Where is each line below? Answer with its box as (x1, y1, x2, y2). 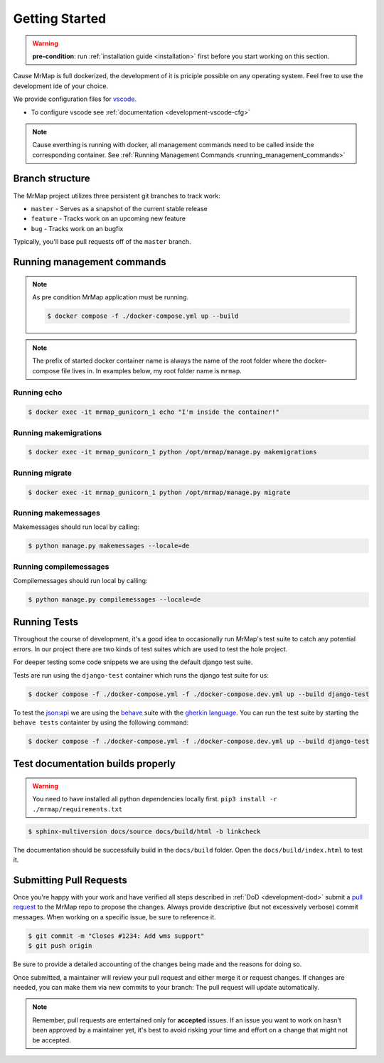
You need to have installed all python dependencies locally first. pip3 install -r (32, 795, 277, 803)
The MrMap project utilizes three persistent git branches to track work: (13, 191, 220, 200)
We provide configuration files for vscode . (13, 95, 137, 103)
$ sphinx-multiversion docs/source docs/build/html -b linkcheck (28, 827, 261, 835)
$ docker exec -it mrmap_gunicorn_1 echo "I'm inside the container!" (28, 408, 280, 416)
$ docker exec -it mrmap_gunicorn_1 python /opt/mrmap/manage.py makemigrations (28, 448, 317, 456)
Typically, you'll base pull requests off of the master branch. (13, 237, 191, 246)
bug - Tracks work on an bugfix (31, 224, 124, 233)
